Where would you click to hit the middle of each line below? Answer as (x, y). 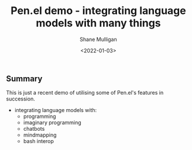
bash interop (39, 141)
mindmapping (40, 135)
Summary (24, 79)
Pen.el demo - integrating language (98, 11)
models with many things (98, 23)
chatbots (34, 129)
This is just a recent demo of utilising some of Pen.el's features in (85, 93)
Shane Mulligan (98, 39)
